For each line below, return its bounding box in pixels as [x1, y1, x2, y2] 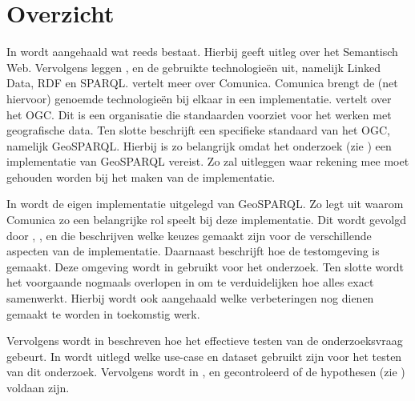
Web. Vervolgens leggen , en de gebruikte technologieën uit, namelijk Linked [6, 58, 381, 75]
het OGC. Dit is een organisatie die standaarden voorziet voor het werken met [6, 106, 392, 122]
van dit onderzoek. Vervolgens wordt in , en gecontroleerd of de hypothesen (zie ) [6, 363, 405, 380]
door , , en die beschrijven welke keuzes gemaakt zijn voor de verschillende [6, 227, 372, 243]
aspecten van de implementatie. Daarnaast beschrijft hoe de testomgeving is [6, 243, 380, 259]
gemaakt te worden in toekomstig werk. [6, 305, 200, 322]
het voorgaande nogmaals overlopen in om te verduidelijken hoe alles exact [6, 274, 374, 291]
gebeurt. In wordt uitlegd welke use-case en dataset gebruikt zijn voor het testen [6, 347, 402, 364]
